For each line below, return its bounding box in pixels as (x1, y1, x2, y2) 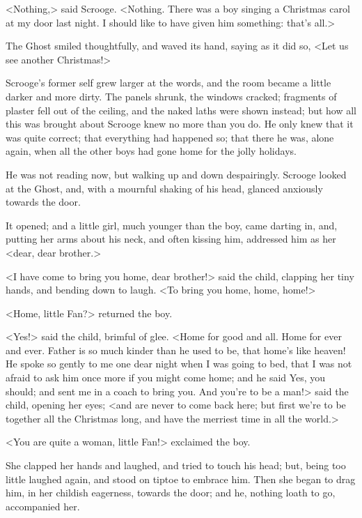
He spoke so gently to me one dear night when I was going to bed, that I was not (6, 356, 352, 371)
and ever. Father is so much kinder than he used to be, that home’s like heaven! (6, 342, 346, 357)
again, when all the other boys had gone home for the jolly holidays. (6, 144, 297, 158)
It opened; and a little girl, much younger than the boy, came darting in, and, (6, 218, 338, 232)
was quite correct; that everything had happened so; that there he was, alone (6, 130, 334, 144)
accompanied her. (6, 498, 80, 513)
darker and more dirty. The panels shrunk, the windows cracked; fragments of (6, 89, 337, 103)
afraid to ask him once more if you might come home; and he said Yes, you (6, 370, 326, 385)
